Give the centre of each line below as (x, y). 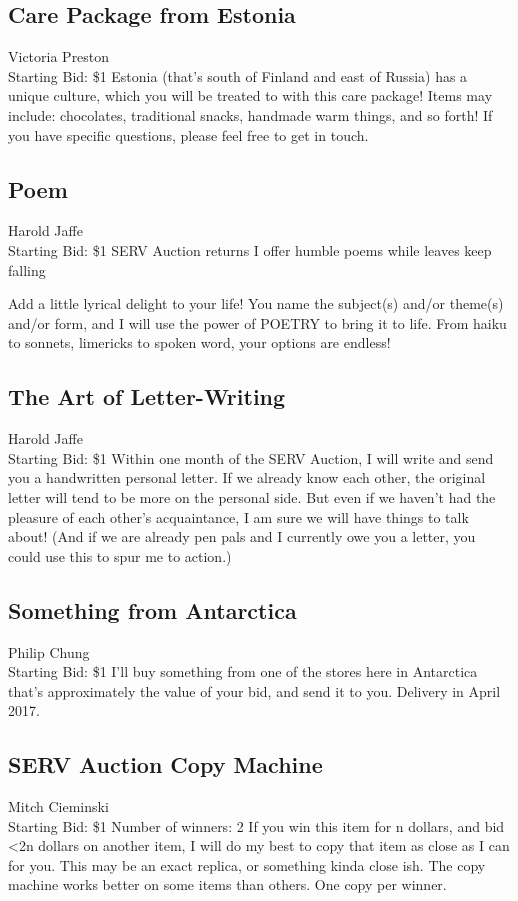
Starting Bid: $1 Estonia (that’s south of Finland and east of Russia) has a (238, 75)
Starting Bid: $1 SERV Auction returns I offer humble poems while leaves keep (250, 249)
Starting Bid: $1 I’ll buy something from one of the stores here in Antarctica (243, 671)
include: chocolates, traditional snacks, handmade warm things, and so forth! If (250, 114)
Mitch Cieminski (58, 806)
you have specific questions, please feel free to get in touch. (188, 134)
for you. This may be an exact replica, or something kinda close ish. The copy (247, 864)
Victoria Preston (59, 56)
